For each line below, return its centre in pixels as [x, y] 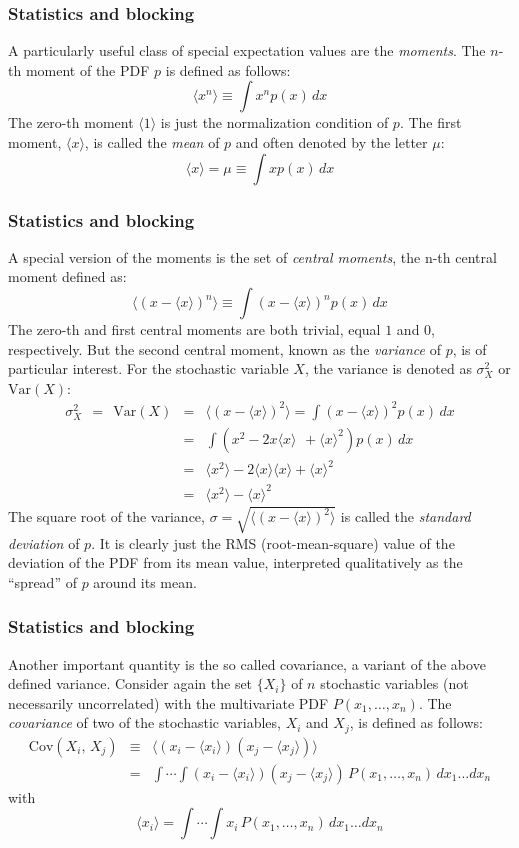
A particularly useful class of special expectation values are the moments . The [247, 50]
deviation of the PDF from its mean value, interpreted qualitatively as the [235, 562]
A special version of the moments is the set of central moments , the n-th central [252, 256]
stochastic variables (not [394, 683]
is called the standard [405, 516]
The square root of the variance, [106, 516]
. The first [430, 122]
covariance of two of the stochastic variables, [144, 722]
